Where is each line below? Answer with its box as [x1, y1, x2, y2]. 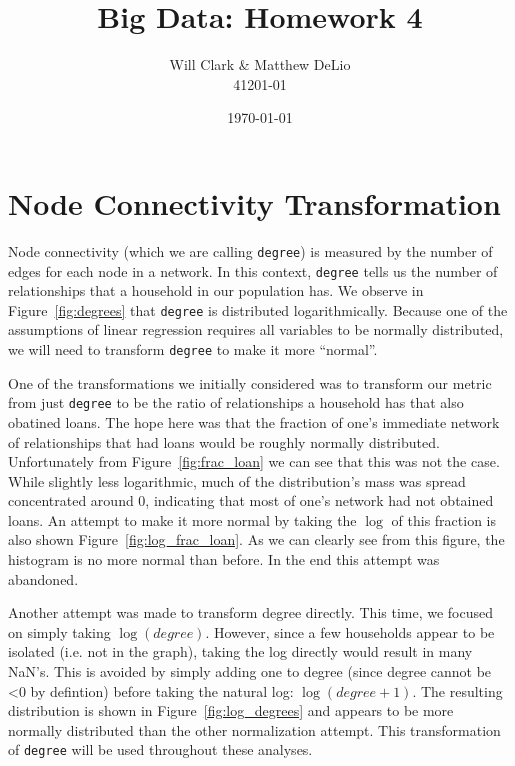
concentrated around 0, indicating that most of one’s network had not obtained [8, 490, 494, 511]
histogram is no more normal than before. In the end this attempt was [8, 549, 440, 570]
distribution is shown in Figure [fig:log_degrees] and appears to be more [8, 700, 454, 721]
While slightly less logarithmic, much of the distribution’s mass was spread [8, 470, 466, 491]
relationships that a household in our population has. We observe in [8, 280, 424, 301]
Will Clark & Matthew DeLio [169, 54, 351, 75]
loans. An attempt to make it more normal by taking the [8, 509, 357, 530]
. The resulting [412, 680, 503, 701]
